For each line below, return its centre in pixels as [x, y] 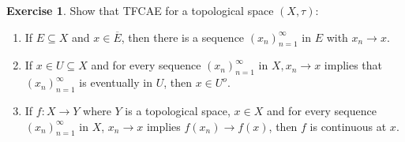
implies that [353, 65]
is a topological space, [178, 110]
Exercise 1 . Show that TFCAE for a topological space [140, 10]
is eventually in [116, 82]
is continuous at [348, 126]
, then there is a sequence [183, 37]
